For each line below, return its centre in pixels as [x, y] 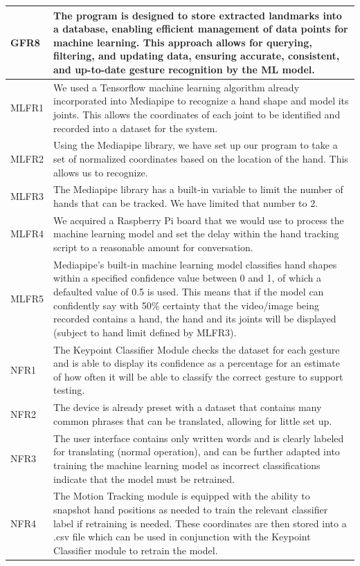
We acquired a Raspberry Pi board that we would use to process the [199, 220]
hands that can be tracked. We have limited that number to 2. [186, 202]
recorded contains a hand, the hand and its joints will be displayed [195, 319]
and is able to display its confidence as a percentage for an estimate [197, 363]
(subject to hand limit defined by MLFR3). [145, 332]
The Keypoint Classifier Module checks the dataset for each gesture [197, 349]
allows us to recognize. [101, 172]
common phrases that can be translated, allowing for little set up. [193, 420]
